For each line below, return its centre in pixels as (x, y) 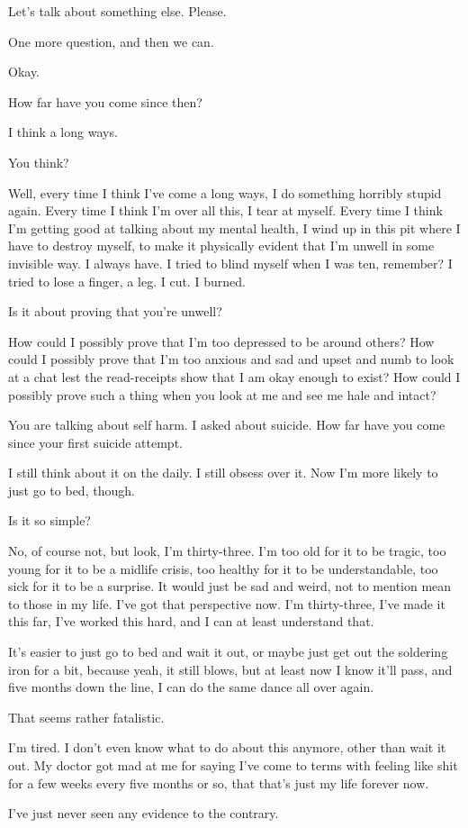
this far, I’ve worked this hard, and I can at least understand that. (191, 621)
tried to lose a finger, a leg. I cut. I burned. (127, 281)
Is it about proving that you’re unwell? (115, 311)
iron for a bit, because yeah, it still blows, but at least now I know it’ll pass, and (230, 669)
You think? (39, 162)
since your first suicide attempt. (95, 442)
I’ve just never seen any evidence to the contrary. (144, 813)
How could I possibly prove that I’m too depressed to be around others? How (221, 341)
